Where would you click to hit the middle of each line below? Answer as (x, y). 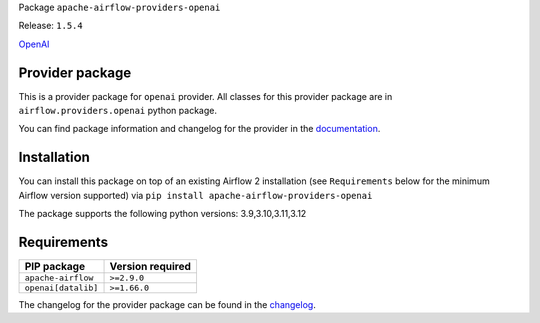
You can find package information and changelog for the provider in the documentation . (199, 129)
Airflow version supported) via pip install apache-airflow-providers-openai (195, 195)
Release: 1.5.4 (51, 26)
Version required (150, 267)
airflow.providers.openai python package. (117, 111)
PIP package (54, 267)
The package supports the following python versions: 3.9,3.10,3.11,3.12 (162, 214)
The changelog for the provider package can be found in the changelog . (167, 305)
